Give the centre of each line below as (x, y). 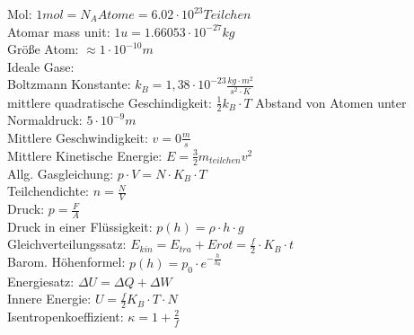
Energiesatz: (41, 281)
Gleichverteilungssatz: (67, 244)
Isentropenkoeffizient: (66, 316)
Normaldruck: (45, 120)
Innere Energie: (49, 299)
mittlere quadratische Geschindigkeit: (110, 102)
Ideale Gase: (41, 66)
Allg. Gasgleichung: (61, 173)
